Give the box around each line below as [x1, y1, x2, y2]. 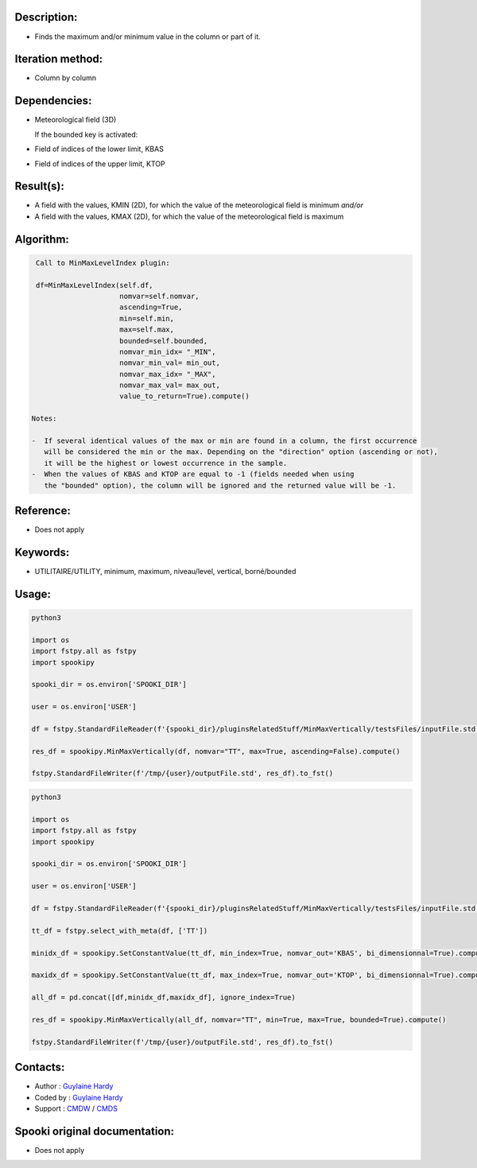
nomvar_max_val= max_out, [119, 381, 220, 390]
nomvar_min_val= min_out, [119, 359, 220, 367]
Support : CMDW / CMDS [34, 1104, 118, 1113]
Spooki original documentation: [14, 1124, 175, 1138]
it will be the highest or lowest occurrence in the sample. [44, 458, 288, 468]
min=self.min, [119, 314, 175, 323]
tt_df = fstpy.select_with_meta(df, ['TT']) [31, 926, 208, 935]
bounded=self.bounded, [119, 336, 208, 345]
